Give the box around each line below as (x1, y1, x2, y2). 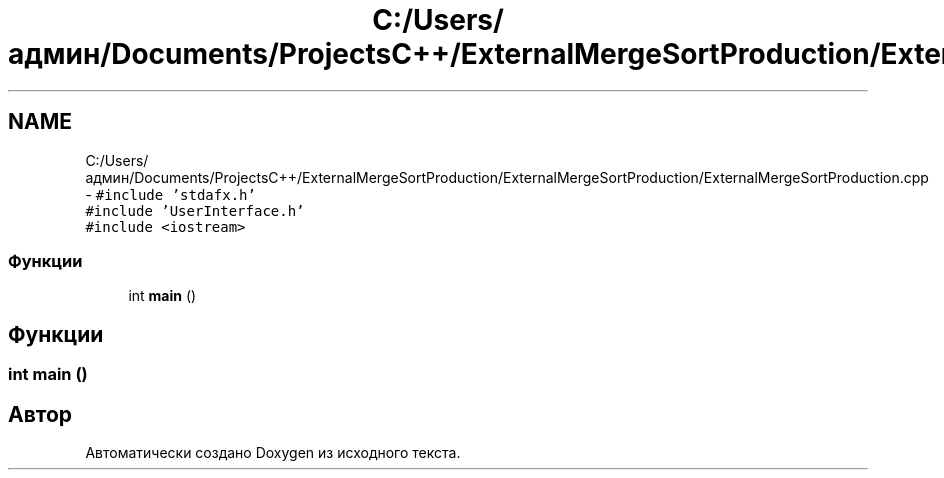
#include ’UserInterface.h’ (85, 202, 305, 219)
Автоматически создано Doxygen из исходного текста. (85, 444, 461, 462)
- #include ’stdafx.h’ (85, 185, 256, 203)
